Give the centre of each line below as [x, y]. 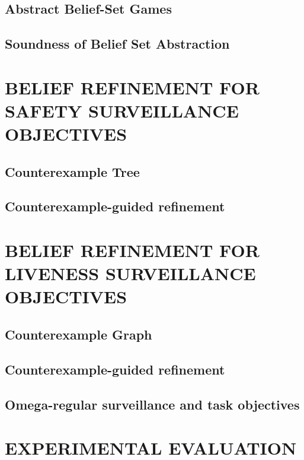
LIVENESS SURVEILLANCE [130, 273]
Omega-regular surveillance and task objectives [152, 404]
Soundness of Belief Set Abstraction [117, 44]
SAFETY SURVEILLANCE [122, 110]
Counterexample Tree [72, 171]
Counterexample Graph [79, 334]
